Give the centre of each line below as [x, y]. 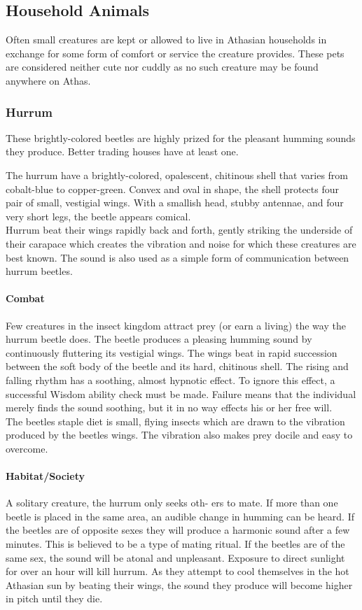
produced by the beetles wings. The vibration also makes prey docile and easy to [179, 435]
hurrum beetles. [39, 271]
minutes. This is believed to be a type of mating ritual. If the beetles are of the [175, 544]
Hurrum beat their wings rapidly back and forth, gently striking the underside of [179, 230]
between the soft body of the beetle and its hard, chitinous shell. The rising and [177, 366]
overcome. [27, 448]
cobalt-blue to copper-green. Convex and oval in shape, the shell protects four [172, 189]
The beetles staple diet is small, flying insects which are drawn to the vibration [175, 421]
